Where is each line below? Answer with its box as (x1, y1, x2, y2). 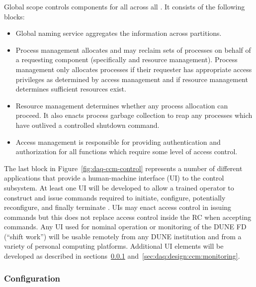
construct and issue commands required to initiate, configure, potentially (4, 192, 226, 202)
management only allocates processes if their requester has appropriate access (15, 64, 252, 74)
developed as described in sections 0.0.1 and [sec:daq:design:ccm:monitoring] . (4, 251, 240, 261)
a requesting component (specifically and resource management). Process (15, 54, 238, 65)
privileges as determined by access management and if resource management (15, 74, 248, 84)
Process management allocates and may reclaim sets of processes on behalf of (15, 44, 251, 55)
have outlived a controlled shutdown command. (15, 119, 160, 130)
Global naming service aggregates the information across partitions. (15, 28, 222, 38)
